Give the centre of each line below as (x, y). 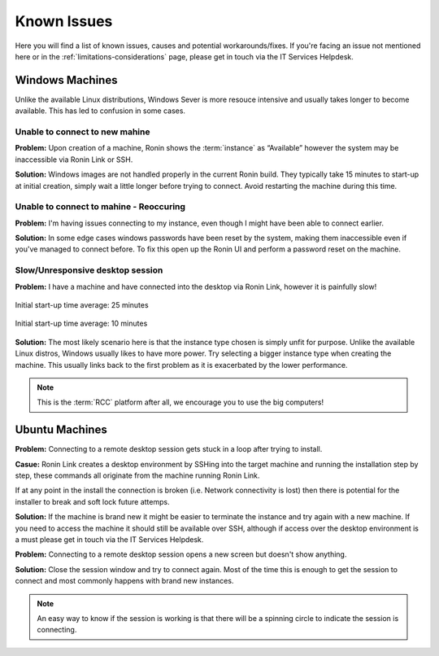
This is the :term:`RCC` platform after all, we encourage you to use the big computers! (180, 402)
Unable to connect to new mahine (83, 132)
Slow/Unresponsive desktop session (89, 270)
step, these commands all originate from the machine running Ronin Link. (137, 475)
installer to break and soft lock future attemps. (92, 501)
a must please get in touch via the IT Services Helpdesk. (109, 539)
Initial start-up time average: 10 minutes (81, 324)
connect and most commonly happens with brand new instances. (124, 581)
